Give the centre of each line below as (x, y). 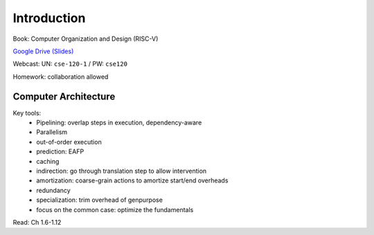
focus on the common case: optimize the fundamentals (115, 209)
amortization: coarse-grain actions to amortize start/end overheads (132, 180)
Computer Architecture (64, 96)
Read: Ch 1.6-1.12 (37, 222)
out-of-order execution (69, 142)
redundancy (53, 190)
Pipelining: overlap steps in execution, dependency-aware (119, 123)
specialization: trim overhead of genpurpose (99, 200)
